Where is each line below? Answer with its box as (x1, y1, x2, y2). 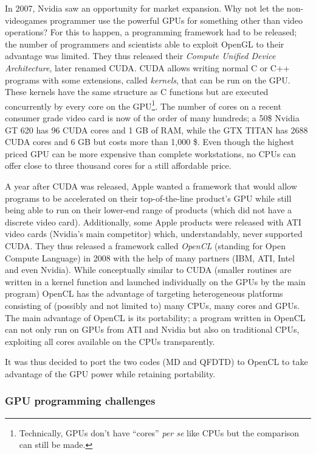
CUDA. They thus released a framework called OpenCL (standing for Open (5, 239, 286, 252)
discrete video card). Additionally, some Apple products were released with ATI (5, 215, 301, 228)
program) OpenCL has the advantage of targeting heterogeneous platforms (5, 287, 283, 300)
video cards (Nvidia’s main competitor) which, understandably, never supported (5, 227, 303, 240)
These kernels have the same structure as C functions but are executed (5, 85, 269, 98)
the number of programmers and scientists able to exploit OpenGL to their (5, 37, 284, 50)
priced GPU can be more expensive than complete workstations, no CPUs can (5, 147, 296, 160)
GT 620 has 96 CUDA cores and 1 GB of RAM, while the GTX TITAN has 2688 (5, 123, 308, 136)
